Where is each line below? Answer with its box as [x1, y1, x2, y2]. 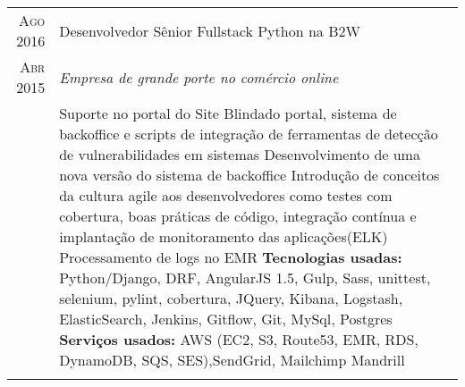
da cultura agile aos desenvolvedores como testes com [59, 185, 393, 206]
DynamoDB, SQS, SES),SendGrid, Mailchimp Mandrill [59, 349, 405, 370]
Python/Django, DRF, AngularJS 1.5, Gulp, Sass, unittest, [59, 267, 431, 288]
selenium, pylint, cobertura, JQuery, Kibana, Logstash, [59, 288, 403, 308]
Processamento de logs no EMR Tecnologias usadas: [59, 247, 402, 267]
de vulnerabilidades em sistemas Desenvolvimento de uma [59, 144, 420, 164]
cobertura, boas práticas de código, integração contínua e [59, 206, 417, 226]
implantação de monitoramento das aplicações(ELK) [59, 226, 388, 247]
